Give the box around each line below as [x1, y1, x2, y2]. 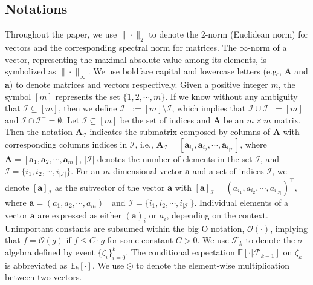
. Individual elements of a [194, 195, 289, 208]
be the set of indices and [120, 113, 211, 126]
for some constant [107, 234, 173, 246]
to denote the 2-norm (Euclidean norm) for [149, 28, 308, 41]
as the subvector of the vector [55, 180, 165, 193]
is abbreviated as [5, 258, 68, 271]
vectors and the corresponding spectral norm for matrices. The [5, 41, 237, 53]
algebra [5, 246, 32, 258]
